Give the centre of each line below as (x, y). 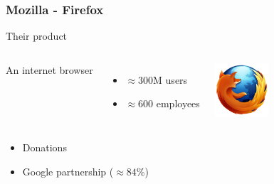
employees (178, 103)
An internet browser (49, 69)
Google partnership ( (68, 171)
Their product (37, 36)
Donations (44, 147)
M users (170, 79)
